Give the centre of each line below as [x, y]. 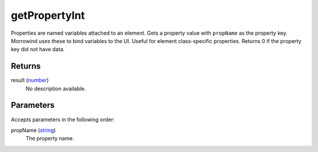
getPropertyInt [48, 15]
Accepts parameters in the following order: [63, 119]
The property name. [50, 138]
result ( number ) [30, 80]
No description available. [56, 88]
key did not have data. [38, 49]
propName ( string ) [33, 130]
